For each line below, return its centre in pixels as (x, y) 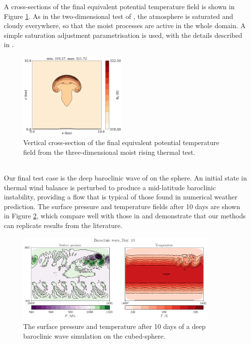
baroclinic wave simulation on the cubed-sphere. (94, 336)
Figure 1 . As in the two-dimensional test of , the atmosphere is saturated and (119, 16)
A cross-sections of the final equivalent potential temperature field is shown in (119, 6)
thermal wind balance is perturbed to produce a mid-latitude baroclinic (110, 187)
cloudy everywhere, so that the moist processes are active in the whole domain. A (125, 25)
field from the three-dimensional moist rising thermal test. (109, 152)
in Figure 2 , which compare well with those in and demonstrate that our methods (125, 216)
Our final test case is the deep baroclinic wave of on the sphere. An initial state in (125, 178)
